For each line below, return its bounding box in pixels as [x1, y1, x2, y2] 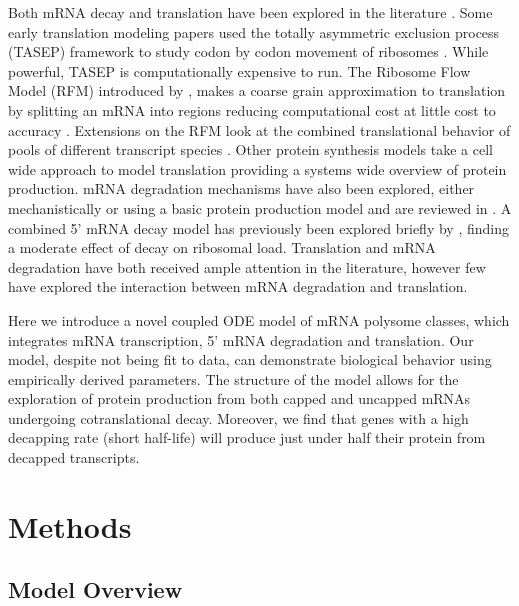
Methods [8, 505, 132, 546]
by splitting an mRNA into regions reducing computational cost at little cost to [8, 99, 496, 120]
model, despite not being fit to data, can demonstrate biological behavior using [8, 349, 492, 370]
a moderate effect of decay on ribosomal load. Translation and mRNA [8, 237, 436, 258]
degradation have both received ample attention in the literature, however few [8, 256, 486, 277]
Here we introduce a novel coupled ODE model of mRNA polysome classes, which [8, 309, 510, 330]
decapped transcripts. [8, 447, 140, 468]
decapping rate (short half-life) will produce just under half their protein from [8, 427, 486, 448]
